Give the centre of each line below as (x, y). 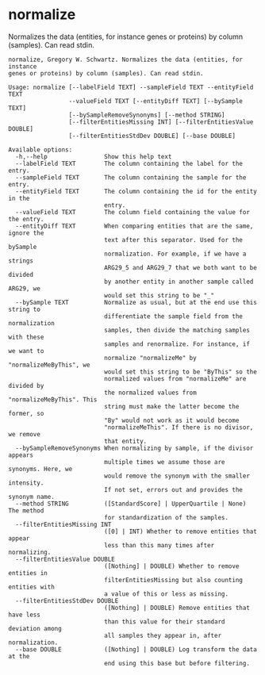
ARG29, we (25, 288)
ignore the (26, 233)
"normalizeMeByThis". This (53, 399)
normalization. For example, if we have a (175, 254)
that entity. (126, 441)
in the (19, 198)
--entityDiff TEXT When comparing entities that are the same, (134, 226)
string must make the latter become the (172, 406)
